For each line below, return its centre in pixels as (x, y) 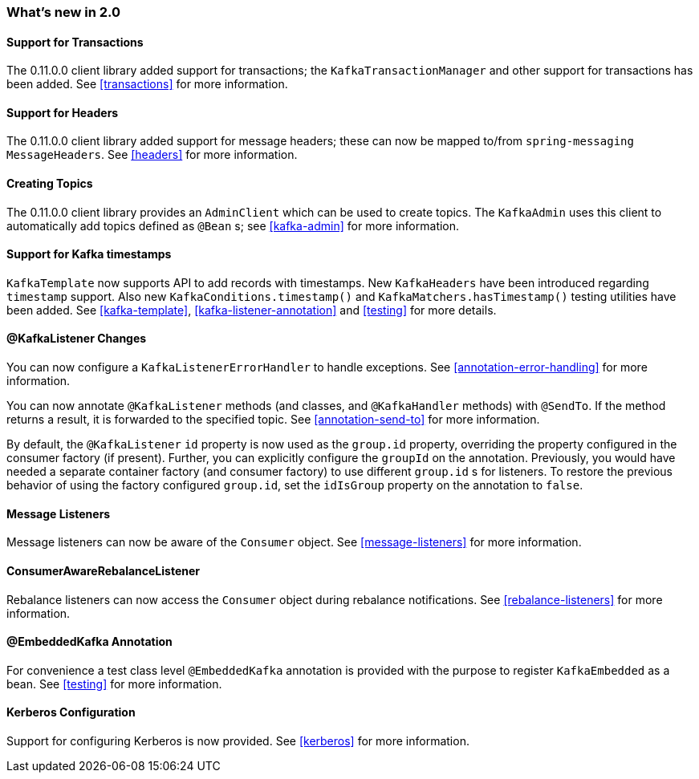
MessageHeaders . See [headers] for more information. (152, 155)
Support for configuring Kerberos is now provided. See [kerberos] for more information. (238, 740)
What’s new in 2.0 (64, 12)
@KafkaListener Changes (77, 339)
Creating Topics (50, 184)
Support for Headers (63, 112)
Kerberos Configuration (71, 712)
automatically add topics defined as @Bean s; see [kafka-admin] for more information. (233, 225)
